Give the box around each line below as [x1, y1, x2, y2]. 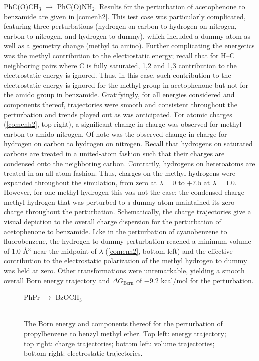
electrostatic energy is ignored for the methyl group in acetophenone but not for [4, 79, 249, 90]
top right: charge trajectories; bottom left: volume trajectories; [24, 338, 215, 348]
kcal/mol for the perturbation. [161, 275, 254, 285]
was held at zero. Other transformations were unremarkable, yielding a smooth [4, 265, 245, 276]
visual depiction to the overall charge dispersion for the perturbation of [4, 216, 221, 227]
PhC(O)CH [4, 1, 39, 11]
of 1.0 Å [4, 245, 28, 256]
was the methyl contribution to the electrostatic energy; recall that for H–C [4, 50, 235, 60]
